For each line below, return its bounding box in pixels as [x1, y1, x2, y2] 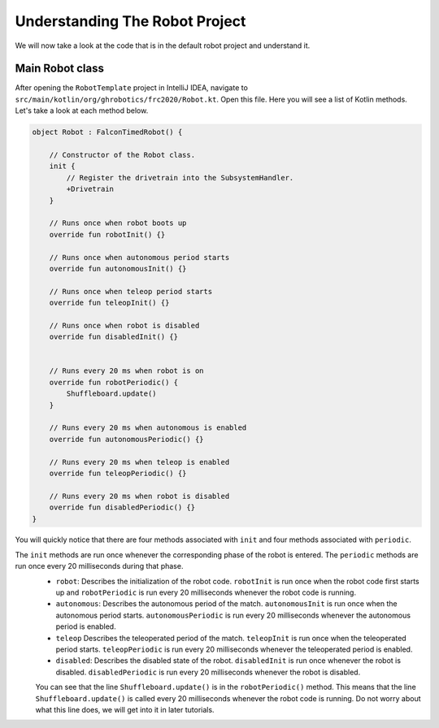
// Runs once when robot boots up [49, 219, 187, 227]
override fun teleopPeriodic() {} [49, 468, 187, 478]
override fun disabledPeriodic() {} [49, 503, 195, 512]
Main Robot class [15, 62, 105, 76]
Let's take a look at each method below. [15, 106, 149, 115]
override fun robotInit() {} [49, 230, 166, 239]
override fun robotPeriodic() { [49, 378, 179, 387]
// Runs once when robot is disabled [49, 321, 200, 330]
